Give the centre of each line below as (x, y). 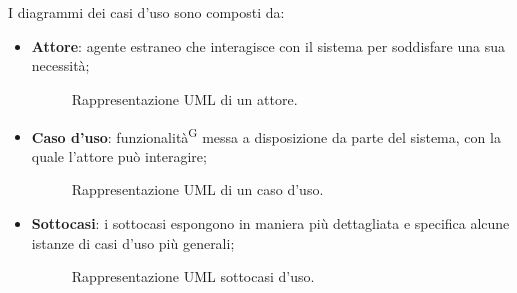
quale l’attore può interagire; (119, 155)
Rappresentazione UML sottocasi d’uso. (193, 276)
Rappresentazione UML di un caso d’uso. (197, 189)
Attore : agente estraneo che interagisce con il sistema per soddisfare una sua (268, 45)
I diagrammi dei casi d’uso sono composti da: (146, 12)
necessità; (60, 65)
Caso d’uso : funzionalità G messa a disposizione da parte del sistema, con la (266, 135)
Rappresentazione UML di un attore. (184, 98)
